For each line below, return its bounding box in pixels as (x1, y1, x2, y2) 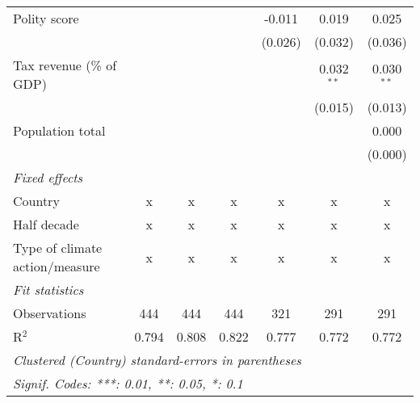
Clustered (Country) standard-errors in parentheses (13, 351, 301, 369)
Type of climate (13, 238, 103, 257)
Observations (13, 304, 86, 322)
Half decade (13, 215, 79, 233)
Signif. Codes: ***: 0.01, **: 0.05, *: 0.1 (13, 374, 243, 393)
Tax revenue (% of (13, 56, 117, 74)
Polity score (13, 9, 79, 27)
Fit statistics (13, 280, 84, 299)
